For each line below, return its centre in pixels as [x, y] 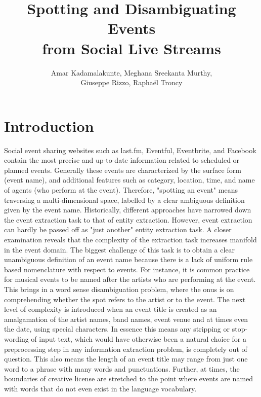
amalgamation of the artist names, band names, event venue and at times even [126, 319]
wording [16, 338]
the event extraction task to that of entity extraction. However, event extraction [128, 219]
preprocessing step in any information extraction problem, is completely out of [126, 349]
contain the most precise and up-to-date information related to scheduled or [122, 160]
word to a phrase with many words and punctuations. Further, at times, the [122, 368]
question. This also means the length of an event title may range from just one [126, 359]
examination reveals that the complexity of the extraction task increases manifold [130, 239]
